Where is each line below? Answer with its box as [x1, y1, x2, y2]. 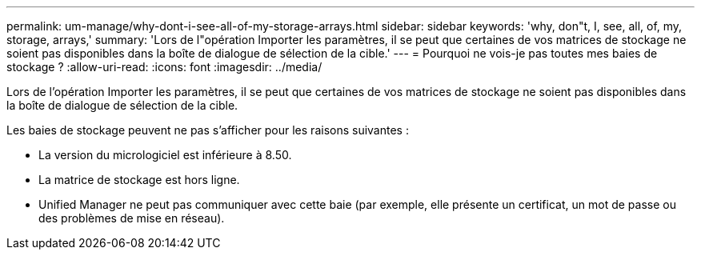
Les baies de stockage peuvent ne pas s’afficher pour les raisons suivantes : [6, 123, 409, 137]
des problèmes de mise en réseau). [38, 211, 225, 225]
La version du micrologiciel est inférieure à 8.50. [38, 148, 292, 162]
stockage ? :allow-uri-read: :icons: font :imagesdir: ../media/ [6, 60, 322, 74]
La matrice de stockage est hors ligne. [38, 173, 240, 186]
